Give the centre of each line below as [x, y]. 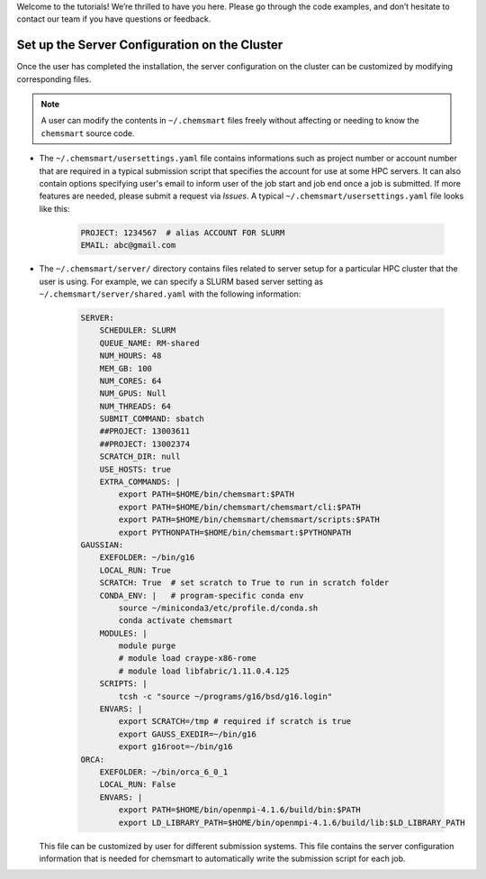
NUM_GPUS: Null [133, 394]
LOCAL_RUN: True [135, 570]
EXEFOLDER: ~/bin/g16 [147, 558]
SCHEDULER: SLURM [138, 330]
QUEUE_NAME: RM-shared [149, 343]
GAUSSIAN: [102, 545]
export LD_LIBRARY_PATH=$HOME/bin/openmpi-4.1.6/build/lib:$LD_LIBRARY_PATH [292, 822]
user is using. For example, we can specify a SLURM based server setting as [181, 281]
